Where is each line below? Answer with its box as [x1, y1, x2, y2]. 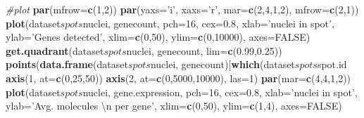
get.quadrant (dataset [6, 43, 104, 58]
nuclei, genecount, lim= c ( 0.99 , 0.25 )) [126, 43, 282, 58]
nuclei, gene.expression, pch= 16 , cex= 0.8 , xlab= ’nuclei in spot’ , [82, 84, 358, 99]
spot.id [317, 57, 347, 72]
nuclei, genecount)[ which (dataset [150, 57, 295, 72]
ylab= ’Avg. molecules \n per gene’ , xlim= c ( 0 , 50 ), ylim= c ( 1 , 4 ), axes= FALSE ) [6, 98, 342, 113]
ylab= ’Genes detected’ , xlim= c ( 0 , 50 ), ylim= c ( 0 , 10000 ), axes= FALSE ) [6, 29, 310, 44]
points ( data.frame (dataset [6, 57, 128, 72]
